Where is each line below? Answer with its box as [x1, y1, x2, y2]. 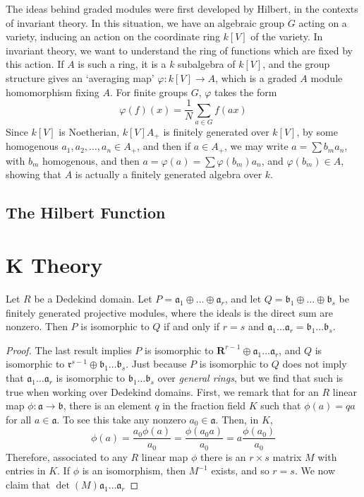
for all [6, 411, 32, 426]
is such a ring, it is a [78, 57, 166, 71]
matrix [272, 449, 302, 464]
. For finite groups [109, 84, 188, 99]
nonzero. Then [6, 319, 68, 334]
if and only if [164, 319, 220, 334]
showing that [6, 167, 62, 182]
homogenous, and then [42, 153, 140, 168]
